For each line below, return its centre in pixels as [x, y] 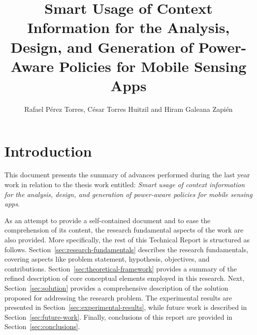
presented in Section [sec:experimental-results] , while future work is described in [126, 307]
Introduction [48, 151]
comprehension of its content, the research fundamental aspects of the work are [124, 230]
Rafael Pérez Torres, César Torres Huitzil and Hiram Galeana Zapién [128, 109]
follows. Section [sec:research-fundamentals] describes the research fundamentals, [127, 249]
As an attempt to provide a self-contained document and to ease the [108, 220]
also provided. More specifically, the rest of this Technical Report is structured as [127, 239]
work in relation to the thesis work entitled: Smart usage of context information [125, 184]
